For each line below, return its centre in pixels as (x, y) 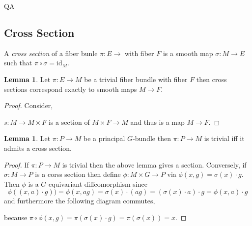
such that (18, 63)
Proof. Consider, (28, 105)
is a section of (69, 122)
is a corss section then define (78, 174)
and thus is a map (157, 122)
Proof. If (16, 164)
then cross (211, 79)
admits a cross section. (38, 148)
